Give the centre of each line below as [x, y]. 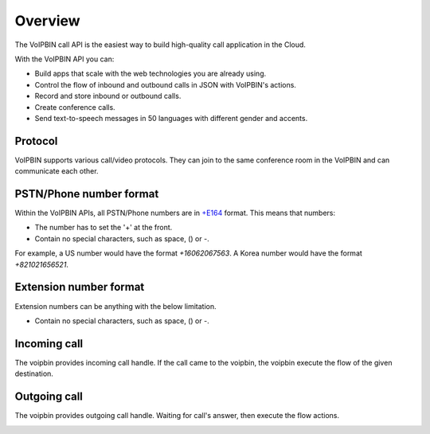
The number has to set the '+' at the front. [104, 228]
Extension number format [80, 287]
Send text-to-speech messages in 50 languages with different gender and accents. [171, 118]
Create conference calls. [75, 107]
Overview [47, 21]
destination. [34, 373]
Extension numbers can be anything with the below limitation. [115, 306]
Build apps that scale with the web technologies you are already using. [150, 74]
